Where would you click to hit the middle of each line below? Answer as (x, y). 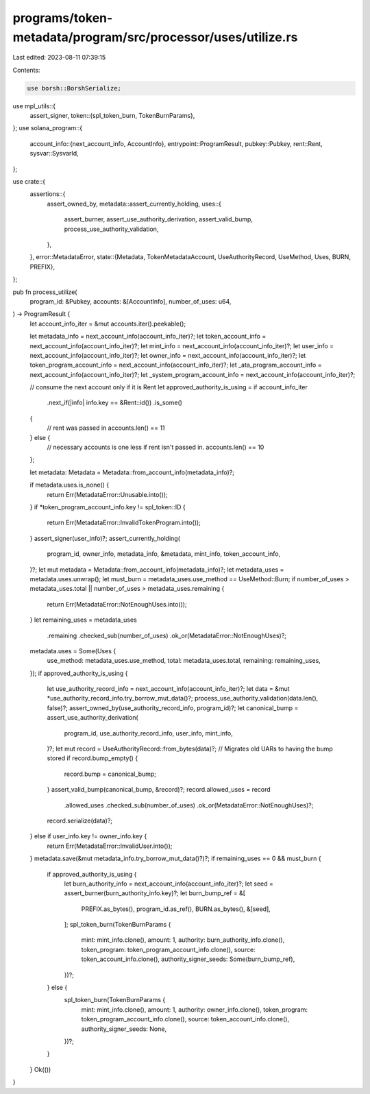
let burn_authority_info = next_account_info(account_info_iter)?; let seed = (169, 884)
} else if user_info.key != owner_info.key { (88, 836)
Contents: (26, 70)
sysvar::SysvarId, (54, 154)
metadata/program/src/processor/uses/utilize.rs (155, 37)
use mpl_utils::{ (34, 106)
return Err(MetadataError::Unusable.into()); (107, 494)
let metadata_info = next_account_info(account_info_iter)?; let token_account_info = (148, 337)
